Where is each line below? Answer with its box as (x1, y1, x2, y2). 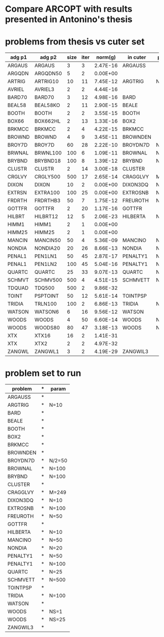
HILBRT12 (34, 213, 59, 220)
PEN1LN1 (34, 253, 58, 260)
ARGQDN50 (34, 70, 62, 77)
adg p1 (10, 54, 27, 61)
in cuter (127, 54, 146, 61)
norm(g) (96, 54, 116, 61)
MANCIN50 (34, 237, 61, 244)
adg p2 (40, 54, 57, 61)
